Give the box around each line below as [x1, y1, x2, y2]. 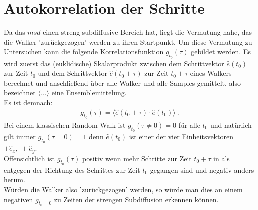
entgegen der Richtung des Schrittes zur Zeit [4, 164, 140, 175]
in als [213, 153, 230, 163]
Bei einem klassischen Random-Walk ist [4, 119, 126, 130]
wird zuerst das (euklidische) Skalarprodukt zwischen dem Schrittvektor [4, 58, 224, 68]
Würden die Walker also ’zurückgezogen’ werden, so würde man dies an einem [4, 184, 243, 194]
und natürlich [210, 119, 252, 130]
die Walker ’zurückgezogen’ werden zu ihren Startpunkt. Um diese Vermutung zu [4, 36, 252, 47]
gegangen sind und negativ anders [150, 164, 254, 175]
